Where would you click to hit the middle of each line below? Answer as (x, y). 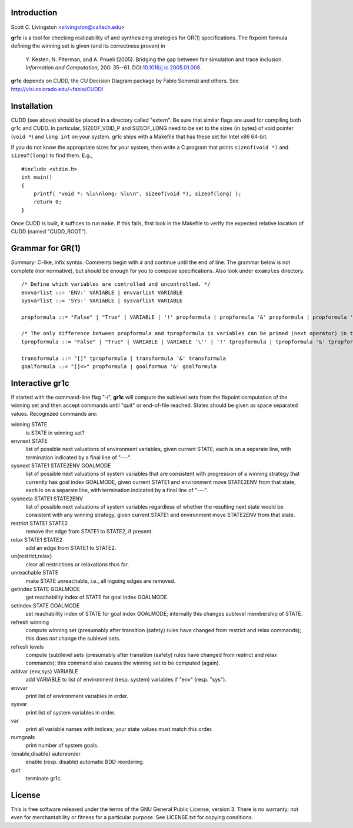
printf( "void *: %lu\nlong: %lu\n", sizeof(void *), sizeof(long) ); (137, 193)
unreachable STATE (35, 573)
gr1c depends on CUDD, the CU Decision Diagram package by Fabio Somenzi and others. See (125, 81)
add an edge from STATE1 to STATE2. (71, 547)
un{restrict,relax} (31, 556)
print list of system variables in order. (71, 712)
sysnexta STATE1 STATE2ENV (47, 498)
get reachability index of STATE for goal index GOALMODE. (97, 597)
